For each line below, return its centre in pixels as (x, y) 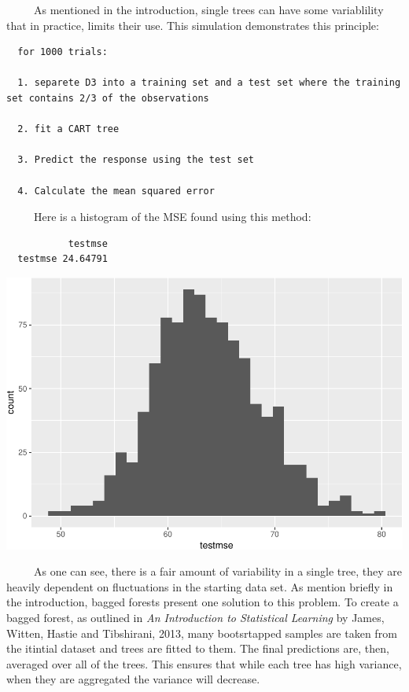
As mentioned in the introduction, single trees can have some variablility (208, 9)
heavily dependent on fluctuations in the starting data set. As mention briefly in (200, 586)
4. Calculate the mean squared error (116, 191)
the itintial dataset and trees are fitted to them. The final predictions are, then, (198, 648)
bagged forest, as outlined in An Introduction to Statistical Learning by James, (195, 617)
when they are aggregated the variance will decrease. (133, 679)
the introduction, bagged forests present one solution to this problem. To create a (203, 602)
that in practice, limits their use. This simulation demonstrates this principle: (193, 25)
